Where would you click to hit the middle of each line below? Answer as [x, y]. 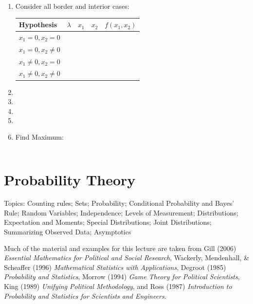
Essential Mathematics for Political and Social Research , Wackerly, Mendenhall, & [126, 258]
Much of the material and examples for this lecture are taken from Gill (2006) [120, 248]
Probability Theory [70, 180]
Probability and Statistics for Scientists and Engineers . [85, 295]
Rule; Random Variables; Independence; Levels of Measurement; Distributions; [121, 212]
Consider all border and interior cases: [72, 6]
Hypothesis [38, 25]
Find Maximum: [39, 136]
